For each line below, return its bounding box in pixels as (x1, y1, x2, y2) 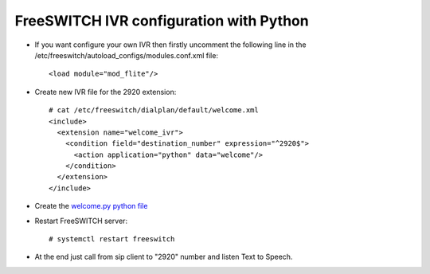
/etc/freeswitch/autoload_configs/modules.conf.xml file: (34, 50, 219, 60)
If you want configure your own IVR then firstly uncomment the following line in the (34, 40, 307, 49)
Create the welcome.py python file (34, 202, 148, 211)
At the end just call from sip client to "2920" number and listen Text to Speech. (34, 252, 293, 262)
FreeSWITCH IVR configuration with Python (14, 12, 310, 29)
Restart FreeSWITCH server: (34, 216, 127, 225)
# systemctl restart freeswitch (49, 235, 175, 244)
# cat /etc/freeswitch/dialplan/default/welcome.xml (49, 106, 259, 115)
